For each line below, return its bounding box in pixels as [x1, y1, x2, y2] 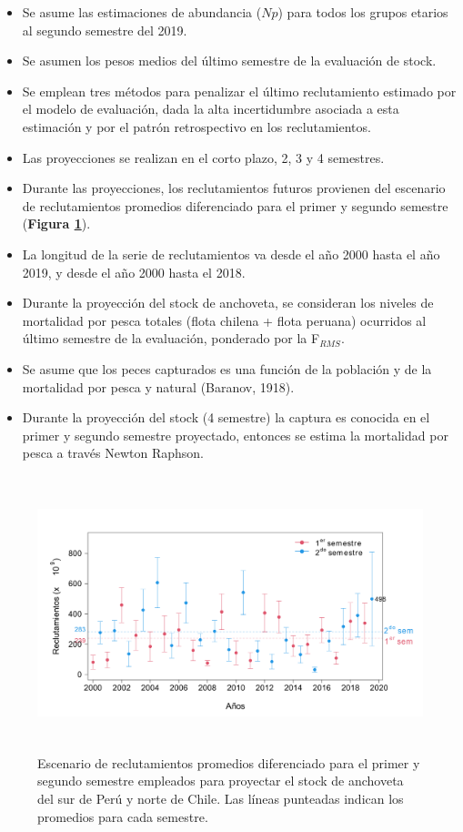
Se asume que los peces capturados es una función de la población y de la [22, 359, 432, 378]
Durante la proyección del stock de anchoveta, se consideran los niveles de [22, 293, 434, 312]
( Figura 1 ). [22, 214, 91, 233]
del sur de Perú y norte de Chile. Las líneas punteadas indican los [37, 789, 404, 808]
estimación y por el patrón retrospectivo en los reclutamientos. [22, 117, 371, 136]
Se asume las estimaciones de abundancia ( [22, 3, 262, 21]
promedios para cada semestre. [37, 807, 208, 826]
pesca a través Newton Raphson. [22, 443, 204, 462]
